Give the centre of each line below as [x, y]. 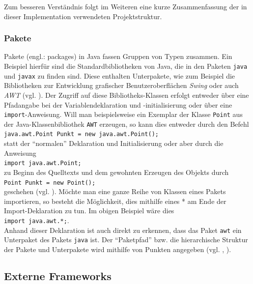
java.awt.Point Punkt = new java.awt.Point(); [81, 134]
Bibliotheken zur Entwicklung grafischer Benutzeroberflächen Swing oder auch [121, 85]
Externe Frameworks [58, 275]
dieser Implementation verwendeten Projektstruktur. [83, 16]
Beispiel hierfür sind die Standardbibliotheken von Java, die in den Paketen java [126, 66]
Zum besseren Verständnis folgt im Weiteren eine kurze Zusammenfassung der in [126, 6]
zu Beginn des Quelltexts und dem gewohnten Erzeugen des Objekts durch [116, 172]
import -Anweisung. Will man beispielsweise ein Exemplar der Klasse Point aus [123, 114]
